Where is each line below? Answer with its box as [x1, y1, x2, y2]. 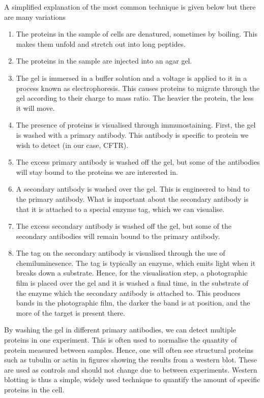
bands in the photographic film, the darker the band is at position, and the [16, 297, 250, 308]
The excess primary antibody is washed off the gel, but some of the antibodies [16, 157, 260, 167]
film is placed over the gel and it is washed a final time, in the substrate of [16, 278, 249, 288]
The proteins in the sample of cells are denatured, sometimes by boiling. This [16, 28, 258, 39]
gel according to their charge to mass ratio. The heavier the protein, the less [16, 93, 254, 103]
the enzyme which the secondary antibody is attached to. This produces [16, 287, 241, 298]
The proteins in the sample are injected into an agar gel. [16, 55, 192, 66]
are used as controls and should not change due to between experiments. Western [4, 364, 257, 375]
